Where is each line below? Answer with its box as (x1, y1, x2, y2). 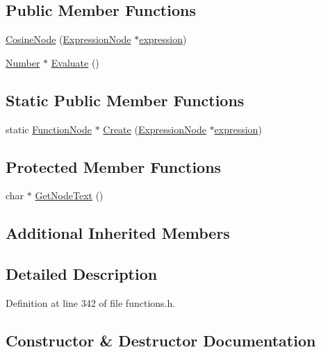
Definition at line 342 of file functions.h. (6, 295, 176, 310)
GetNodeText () (35, 188, 104, 203)
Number (6, 55, 40, 69)
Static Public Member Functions (6, 89, 245, 110)
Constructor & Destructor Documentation (6, 329, 316, 351)
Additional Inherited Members (6, 222, 230, 244)
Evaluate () (51, 55, 99, 69)
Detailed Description (6, 263, 158, 285)
